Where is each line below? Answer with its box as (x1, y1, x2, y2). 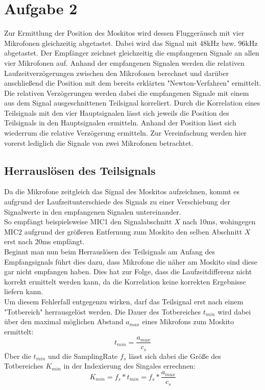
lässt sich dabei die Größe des (128, 350, 221, 361)
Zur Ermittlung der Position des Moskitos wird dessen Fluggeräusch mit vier (4, 28, 245, 38)
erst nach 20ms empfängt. (4, 236, 85, 247)
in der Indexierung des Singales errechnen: (63, 360, 196, 371)
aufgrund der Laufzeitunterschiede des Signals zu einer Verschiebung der (4, 196, 230, 207)
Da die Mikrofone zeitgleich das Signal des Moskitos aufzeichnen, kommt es (4, 186, 240, 197)
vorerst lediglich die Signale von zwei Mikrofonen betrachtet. (4, 137, 194, 148)
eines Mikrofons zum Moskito (142, 316, 234, 327)
